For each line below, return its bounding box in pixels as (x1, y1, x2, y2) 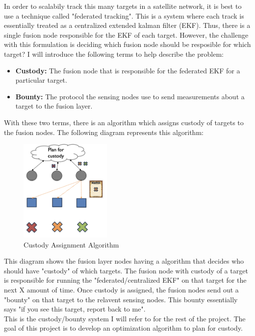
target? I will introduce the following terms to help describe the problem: (4, 48, 224, 59)
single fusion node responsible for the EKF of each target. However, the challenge (4, 29, 249, 40)
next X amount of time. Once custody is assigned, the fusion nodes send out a (4, 284, 239, 294)
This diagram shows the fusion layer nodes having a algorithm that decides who (4, 256, 244, 266)
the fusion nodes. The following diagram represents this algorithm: (4, 127, 204, 137)
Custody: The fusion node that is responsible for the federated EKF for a (15, 65, 240, 75)
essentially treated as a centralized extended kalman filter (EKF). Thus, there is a (4, 20, 251, 30)
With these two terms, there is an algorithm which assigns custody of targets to (4, 117, 244, 127)
